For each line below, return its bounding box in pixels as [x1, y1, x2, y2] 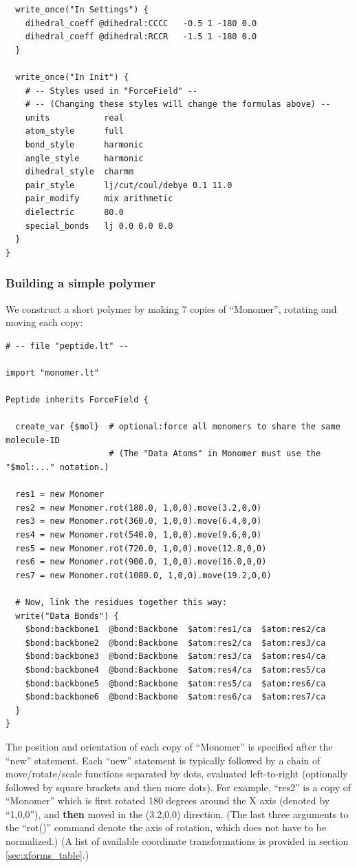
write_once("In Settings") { [15, 5, 149, 14]
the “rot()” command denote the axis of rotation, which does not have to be [6, 820, 327, 835]
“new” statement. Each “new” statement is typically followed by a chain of [6, 753, 321, 767]
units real [25, 112, 124, 123]
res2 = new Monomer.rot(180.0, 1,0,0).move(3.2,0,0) [15, 502, 262, 513]
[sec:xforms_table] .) [6, 847, 89, 861]
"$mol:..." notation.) [6, 462, 109, 473]
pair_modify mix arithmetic [25, 194, 173, 204]
